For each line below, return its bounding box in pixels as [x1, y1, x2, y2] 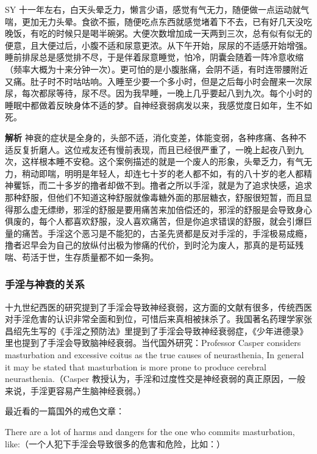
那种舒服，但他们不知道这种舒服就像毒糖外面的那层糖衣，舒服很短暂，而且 [5, 190, 304, 203]
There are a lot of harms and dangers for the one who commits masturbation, [5, 425, 295, 438]
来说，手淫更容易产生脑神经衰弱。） [5, 384, 146, 397]
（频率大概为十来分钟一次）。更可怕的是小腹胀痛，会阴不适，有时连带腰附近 [5, 62, 308, 75]
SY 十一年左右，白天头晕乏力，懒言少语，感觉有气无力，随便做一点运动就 [5, 3, 301, 15]
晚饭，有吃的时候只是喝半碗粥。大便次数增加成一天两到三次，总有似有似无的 [5, 27, 312, 40]
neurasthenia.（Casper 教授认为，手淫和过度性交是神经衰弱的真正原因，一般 [5, 372, 305, 385]
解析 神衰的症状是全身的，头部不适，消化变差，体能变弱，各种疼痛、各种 [5, 131, 298, 143]
